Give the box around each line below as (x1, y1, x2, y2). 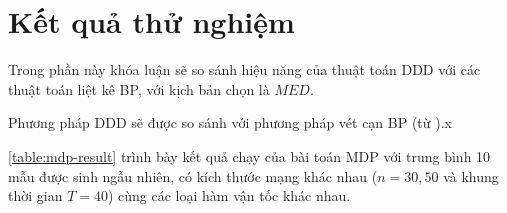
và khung (443, 165, 499, 186)
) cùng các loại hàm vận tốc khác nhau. (107, 185, 351, 206)
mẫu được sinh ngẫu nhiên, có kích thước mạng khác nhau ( (8, 165, 378, 186)
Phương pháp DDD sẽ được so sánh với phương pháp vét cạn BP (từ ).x (8, 112, 452, 133)
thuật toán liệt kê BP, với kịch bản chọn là (8, 78, 270, 99)
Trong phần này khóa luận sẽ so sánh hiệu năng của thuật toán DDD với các (8, 59, 481, 80)
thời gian (8, 185, 63, 206)
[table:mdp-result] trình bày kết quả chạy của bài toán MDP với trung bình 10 (8, 145, 491, 166)
